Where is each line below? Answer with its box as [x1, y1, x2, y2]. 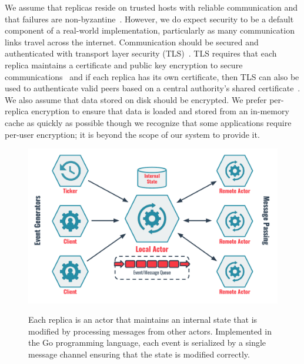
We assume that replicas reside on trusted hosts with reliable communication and [5, 1, 298, 13]
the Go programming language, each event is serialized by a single [28, 336, 266, 349]
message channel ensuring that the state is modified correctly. [28, 348, 250, 360]
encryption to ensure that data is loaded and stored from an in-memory [31, 105, 289, 117]
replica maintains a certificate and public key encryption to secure [5, 58, 243, 71]
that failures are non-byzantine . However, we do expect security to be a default [5, 12, 294, 25]
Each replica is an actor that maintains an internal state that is [28, 313, 258, 326]
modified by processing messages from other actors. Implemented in [28, 325, 272, 337]
